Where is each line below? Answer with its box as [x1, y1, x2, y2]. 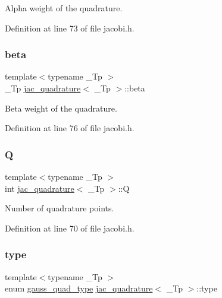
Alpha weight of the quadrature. [5, 2, 123, 14]
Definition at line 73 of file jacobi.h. [5, 21, 135, 34]
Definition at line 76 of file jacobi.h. [5, 122, 135, 134]
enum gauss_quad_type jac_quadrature [5, 282, 153, 294]
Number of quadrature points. [5, 202, 114, 214]
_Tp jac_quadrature [5, 82, 81, 94]
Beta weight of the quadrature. [5, 102, 117, 114]
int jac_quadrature [5, 182, 74, 194]
